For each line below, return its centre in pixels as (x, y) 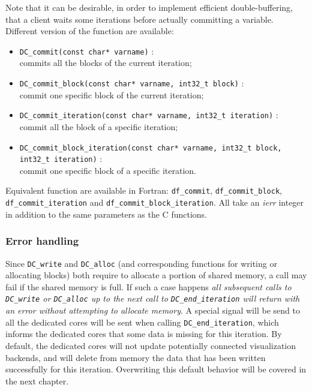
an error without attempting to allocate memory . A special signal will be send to (153, 310)
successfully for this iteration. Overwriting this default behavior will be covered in (156, 369)
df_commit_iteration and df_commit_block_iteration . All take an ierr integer (155, 202)
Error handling (42, 241)
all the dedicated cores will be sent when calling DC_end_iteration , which (142, 322)
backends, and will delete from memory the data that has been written (136, 357)
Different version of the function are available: (90, 31)
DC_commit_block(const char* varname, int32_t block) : (132, 83)
